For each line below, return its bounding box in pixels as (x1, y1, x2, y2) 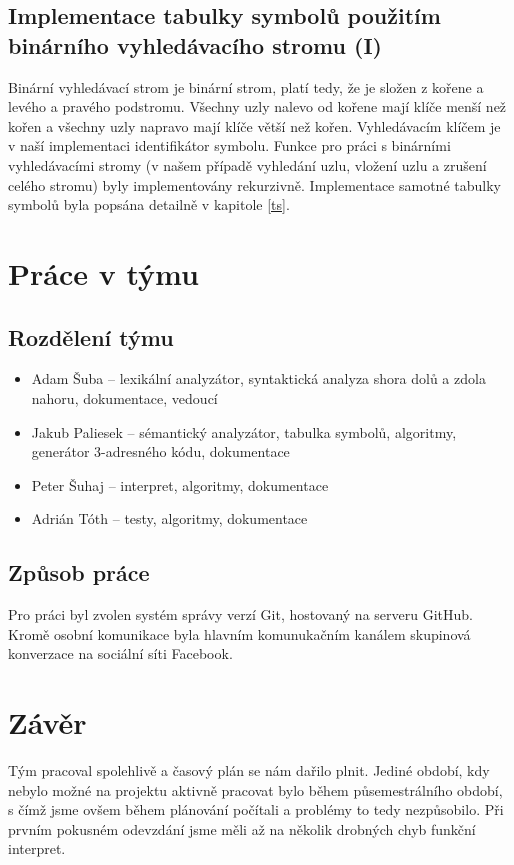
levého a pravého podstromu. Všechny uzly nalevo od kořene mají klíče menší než (8, 96, 507, 117)
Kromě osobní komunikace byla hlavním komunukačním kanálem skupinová (8, 623, 471, 644)
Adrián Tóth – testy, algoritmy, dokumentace (31, 508, 308, 529)
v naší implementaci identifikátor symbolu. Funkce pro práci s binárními (8, 135, 451, 156)
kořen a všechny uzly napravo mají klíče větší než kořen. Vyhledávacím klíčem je (8, 115, 501, 136)
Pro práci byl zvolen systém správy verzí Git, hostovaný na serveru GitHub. (8, 604, 473, 625)
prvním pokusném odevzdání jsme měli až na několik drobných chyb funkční (8, 818, 476, 839)
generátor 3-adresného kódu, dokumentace (31, 441, 290, 462)
